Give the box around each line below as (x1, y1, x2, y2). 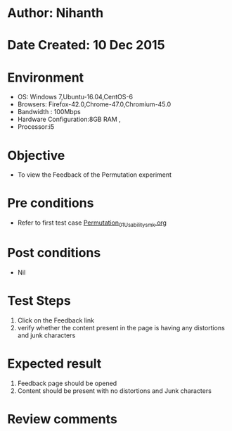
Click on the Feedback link (17, 316, 95, 325)
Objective (7, 147, 65, 163)
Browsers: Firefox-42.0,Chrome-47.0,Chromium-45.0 (17, 100, 172, 108)
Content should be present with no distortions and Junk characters (17, 386, 212, 395)
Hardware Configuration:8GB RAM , (17, 115, 121, 124)
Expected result (7, 356, 102, 372)
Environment (7, 69, 84, 85)
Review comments (7, 411, 117, 427)
